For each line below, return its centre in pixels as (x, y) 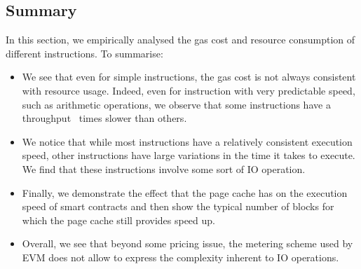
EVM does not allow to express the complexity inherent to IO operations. (180, 257)
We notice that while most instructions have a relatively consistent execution (187, 141)
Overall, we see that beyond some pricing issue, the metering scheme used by (188, 243)
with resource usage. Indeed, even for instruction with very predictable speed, (189, 90)
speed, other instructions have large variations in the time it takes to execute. (189, 155)
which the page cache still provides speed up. (118, 220)
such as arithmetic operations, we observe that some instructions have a (176, 104)
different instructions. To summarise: (84, 53)
